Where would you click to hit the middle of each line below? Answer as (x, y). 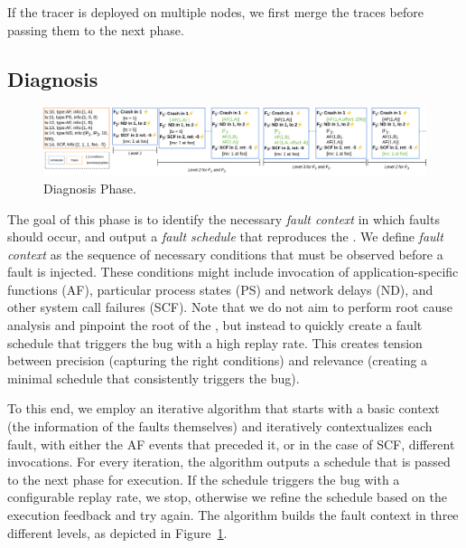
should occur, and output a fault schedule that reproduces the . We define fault (225, 236)
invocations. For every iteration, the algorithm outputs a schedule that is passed (229, 462)
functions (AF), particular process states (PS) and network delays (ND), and (220, 289)
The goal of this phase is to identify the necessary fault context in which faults (224, 218)
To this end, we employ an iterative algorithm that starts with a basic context (224, 408)
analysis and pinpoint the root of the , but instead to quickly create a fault (215, 325)
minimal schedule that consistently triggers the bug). (154, 378)
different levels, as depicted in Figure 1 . (117, 532)
